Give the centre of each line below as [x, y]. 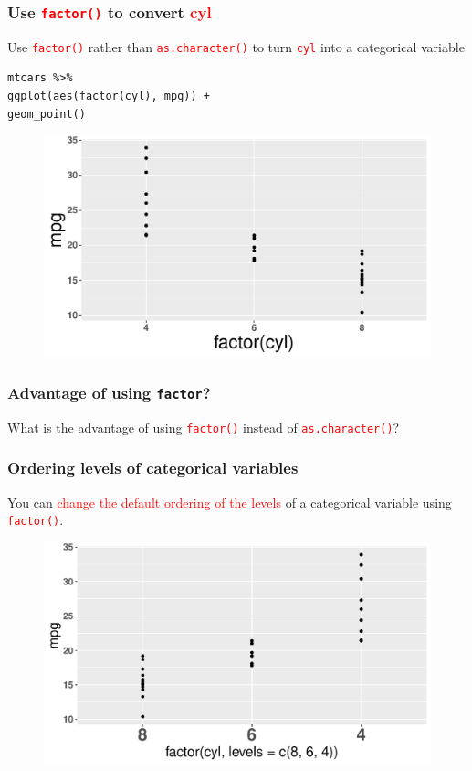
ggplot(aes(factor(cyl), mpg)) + [109, 96]
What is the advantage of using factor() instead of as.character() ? [204, 427]
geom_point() [47, 114]
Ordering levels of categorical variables [153, 468]
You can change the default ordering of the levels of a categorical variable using [230, 502]
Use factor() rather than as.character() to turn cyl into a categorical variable [236, 46]
